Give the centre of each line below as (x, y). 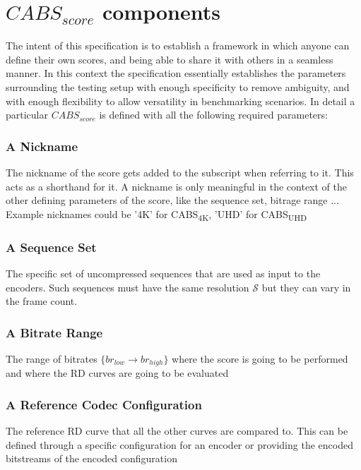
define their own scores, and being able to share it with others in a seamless (170, 59)
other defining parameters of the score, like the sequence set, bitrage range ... (172, 200)
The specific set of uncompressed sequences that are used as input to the (163, 273)
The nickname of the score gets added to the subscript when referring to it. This (180, 172)
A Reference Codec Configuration (104, 404)
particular (27, 115)
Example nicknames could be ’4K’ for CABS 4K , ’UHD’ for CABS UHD (156, 215)
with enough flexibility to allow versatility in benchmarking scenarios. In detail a (180, 101)
